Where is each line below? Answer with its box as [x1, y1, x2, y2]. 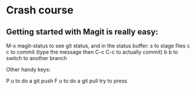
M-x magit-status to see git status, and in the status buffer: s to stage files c [6, 42, 190, 49]
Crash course [6, 4, 74, 17]
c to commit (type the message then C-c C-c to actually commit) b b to [6, 49, 178, 56]
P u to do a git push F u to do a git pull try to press [6, 77, 128, 84]
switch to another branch [6, 55, 67, 61]
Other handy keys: [6, 66, 51, 73]
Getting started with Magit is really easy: [6, 27, 158, 37]
